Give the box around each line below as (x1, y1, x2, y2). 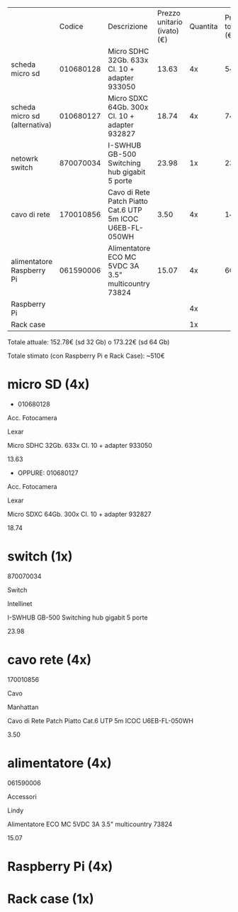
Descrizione (107, 21, 148, 31)
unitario (157, 17, 183, 27)
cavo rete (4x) (7, 652, 92, 668)
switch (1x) (7, 549, 73, 565)
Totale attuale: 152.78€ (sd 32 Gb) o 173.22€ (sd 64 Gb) (7, 338, 170, 346)
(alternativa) (11, 120, 52, 130)
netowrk (11, 154, 39, 163)
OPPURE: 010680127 (17, 468, 79, 477)
